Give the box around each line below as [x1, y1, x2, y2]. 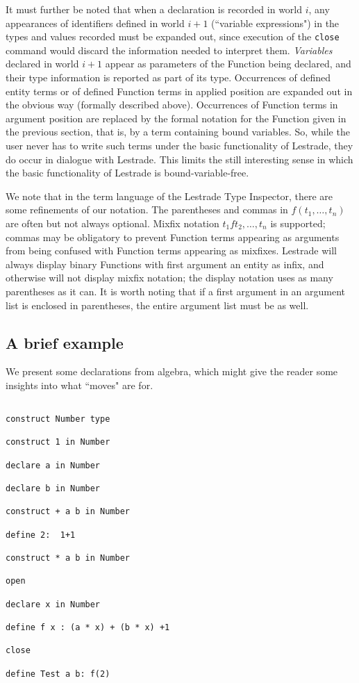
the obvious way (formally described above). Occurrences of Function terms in [6, 97, 338, 112]
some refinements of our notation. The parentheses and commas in [6, 202, 288, 217]
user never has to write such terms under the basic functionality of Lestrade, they [6, 138, 353, 152]
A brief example [6, 331, 124, 353]
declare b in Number [6, 484, 101, 494]
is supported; [270, 215, 326, 230]
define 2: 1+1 [6, 529, 76, 540]
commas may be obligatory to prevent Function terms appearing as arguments [6, 229, 340, 244]
